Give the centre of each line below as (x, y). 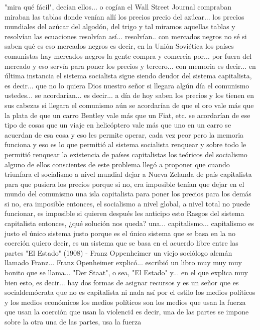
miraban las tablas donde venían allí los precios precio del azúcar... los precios (124, 16)
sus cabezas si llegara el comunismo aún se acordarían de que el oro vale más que (129, 105)
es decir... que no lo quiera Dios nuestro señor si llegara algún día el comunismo (127, 85)
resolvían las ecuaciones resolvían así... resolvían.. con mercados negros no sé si (126, 36)
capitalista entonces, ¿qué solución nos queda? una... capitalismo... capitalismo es (129, 223)
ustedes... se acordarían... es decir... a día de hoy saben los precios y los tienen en (129, 95)
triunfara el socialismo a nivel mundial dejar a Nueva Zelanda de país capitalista (128, 174)
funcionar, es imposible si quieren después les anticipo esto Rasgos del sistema (124, 213)
